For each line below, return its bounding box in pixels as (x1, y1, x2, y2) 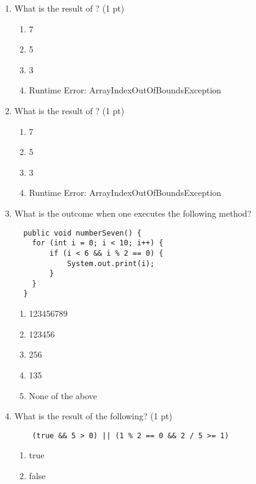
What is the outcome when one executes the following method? (14, 206, 252, 219)
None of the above (29, 389, 97, 402)
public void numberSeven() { (23, 228, 142, 237)
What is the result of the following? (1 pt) (14, 410, 172, 422)
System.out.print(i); (67, 259, 155, 268)
